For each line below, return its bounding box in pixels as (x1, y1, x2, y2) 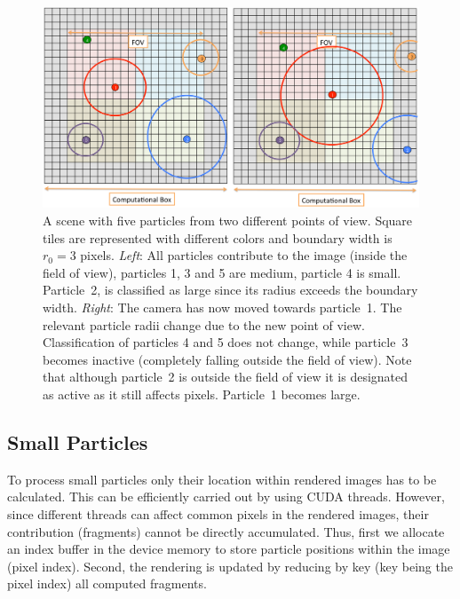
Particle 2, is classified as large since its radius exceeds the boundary (43, 280, 418, 299)
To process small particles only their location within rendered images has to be (7, 469, 437, 488)
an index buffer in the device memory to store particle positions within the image (7, 540, 450, 558)
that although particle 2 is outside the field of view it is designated (43, 367, 408, 386)
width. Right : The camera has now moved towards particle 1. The (43, 298, 402, 317)
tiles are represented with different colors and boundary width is (43, 228, 393, 247)
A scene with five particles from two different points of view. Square (43, 211, 413, 230)
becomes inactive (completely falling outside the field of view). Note (43, 350, 412, 368)
